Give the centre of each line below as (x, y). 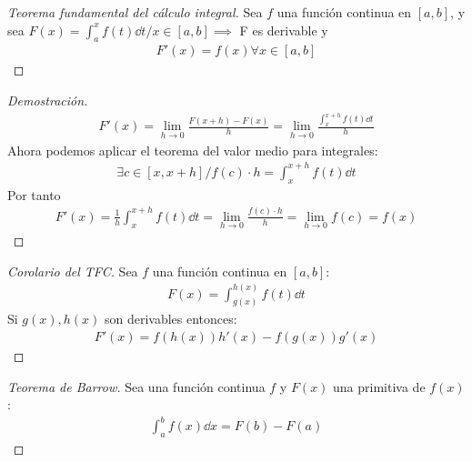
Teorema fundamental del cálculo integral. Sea (135, 12)
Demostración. (48, 100)
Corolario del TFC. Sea (73, 271)
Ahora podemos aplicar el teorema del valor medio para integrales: (193, 150)
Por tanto (34, 194)
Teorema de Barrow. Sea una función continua (136, 386)
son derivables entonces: (171, 319)
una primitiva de (379, 386)
